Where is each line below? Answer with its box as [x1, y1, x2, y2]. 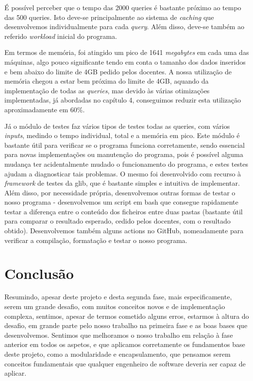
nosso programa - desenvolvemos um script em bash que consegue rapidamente [4, 197, 238, 207]
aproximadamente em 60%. [4, 104, 85, 114]
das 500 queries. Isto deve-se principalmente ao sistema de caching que [4, 12, 214, 22]
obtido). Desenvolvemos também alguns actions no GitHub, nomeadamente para [4, 225, 244, 236]
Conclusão [4, 263, 74, 283]
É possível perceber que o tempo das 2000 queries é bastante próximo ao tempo [4, 2, 241, 12]
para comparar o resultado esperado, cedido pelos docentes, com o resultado [4, 216, 231, 226]
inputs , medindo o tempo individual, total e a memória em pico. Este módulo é [4, 130, 240, 140]
